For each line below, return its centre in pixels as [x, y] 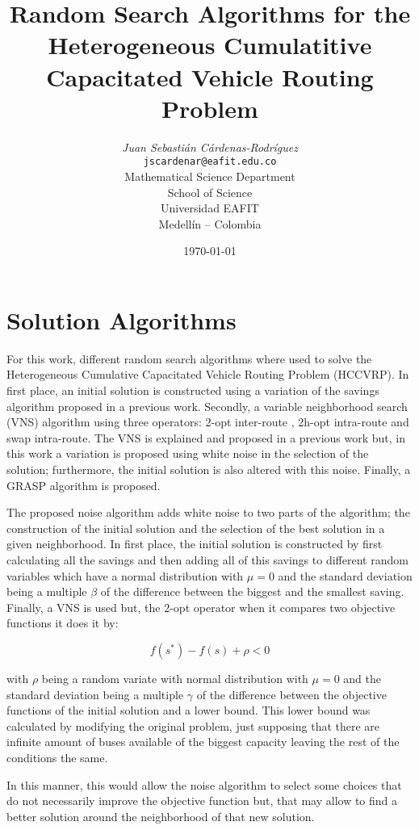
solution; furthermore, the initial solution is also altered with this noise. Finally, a [209, 469]
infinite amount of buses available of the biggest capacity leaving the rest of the [203, 742]
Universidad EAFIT [210, 208]
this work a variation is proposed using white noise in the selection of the [188, 453]
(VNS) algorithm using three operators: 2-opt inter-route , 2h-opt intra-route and [208, 422]
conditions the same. [57, 757]
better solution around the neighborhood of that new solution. [161, 816]
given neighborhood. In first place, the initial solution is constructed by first [195, 544]
